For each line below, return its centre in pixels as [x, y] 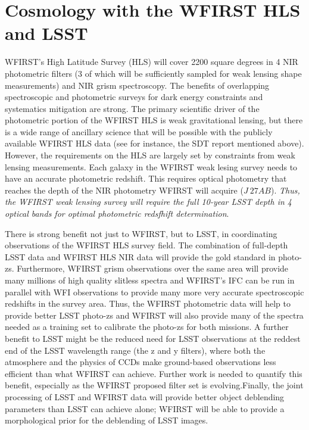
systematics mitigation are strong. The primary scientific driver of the [132, 108]
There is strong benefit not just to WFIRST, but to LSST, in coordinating [141, 233]
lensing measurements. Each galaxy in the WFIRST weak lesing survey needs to [151, 166]
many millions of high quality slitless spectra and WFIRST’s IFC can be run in [150, 280]
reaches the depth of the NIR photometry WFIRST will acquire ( [124, 190]
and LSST [46, 33]
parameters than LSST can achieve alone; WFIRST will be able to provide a [145, 408]
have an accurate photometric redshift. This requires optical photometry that [146, 178]
